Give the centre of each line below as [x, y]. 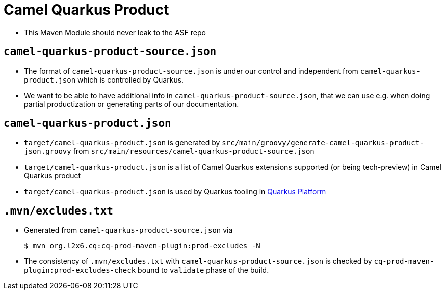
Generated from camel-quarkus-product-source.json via [128, 230]
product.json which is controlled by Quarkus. [104, 79]
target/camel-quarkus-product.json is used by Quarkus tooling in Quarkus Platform [175, 192]
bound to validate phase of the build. [203, 270]
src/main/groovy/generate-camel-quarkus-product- [323, 143]
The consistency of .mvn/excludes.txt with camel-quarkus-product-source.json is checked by [198, 261]
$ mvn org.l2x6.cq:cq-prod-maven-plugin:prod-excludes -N [142, 246]
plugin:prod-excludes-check [80, 270]
